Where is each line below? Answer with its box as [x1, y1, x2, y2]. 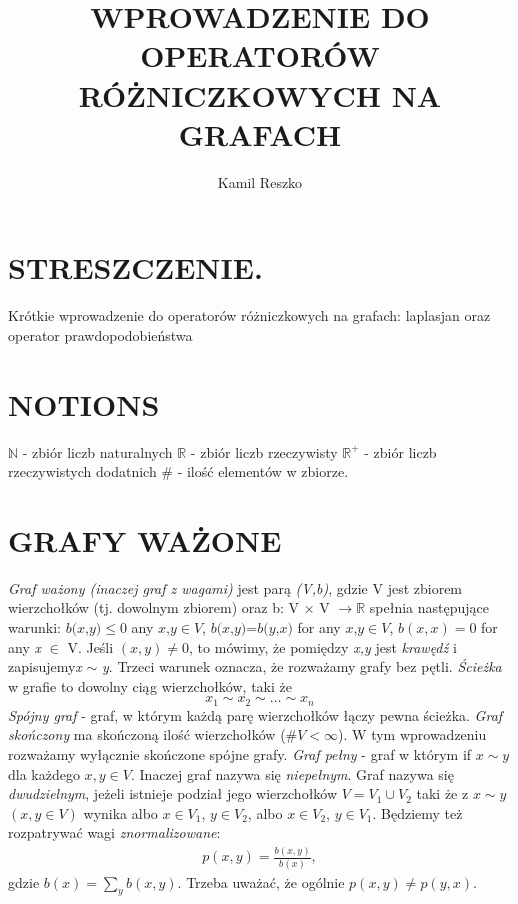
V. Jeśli [67, 636, 114, 657]
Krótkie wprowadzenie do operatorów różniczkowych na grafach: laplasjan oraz [8, 305, 491, 326]
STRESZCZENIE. [8, 247, 263, 288]
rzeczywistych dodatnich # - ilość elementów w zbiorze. [8, 461, 349, 482]
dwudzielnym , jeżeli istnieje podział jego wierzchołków [8, 783, 338, 804]
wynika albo [83, 802, 158, 823]
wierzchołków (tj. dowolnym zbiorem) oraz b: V [8, 597, 300, 618]
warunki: [8, 617, 61, 638]
